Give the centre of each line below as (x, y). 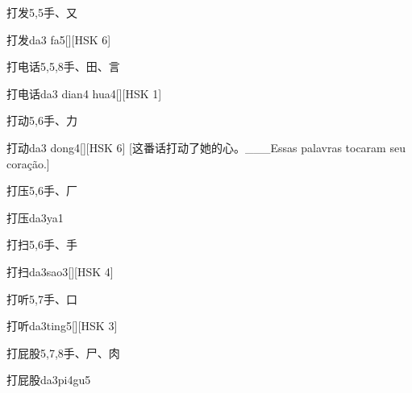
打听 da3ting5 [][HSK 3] (62, 326)
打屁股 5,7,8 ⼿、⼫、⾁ (63, 352)
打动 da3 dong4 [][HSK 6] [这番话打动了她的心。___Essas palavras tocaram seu (206, 147)
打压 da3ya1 (35, 217)
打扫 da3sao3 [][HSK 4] (60, 271)
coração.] (28, 163)
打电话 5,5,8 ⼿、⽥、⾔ (63, 66)
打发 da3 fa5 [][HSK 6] (59, 39)
